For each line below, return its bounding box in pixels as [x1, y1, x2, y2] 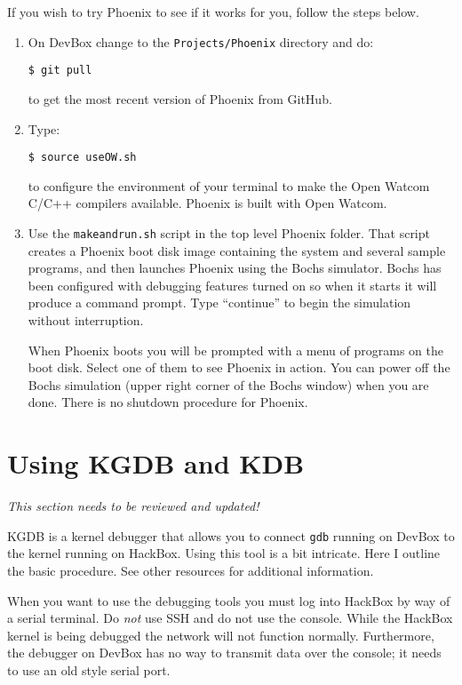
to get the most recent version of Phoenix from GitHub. [28, 89, 332, 108]
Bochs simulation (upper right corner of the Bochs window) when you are [28, 375, 429, 394]
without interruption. [28, 310, 144, 329]
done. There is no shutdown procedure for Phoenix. [28, 393, 308, 411]
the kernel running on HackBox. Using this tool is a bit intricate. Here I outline [7, 544, 441, 562]
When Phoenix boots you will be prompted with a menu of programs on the [28, 340, 443, 359]
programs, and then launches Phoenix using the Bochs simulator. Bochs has [28, 259, 442, 277]
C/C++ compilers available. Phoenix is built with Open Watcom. [28, 194, 387, 212]
